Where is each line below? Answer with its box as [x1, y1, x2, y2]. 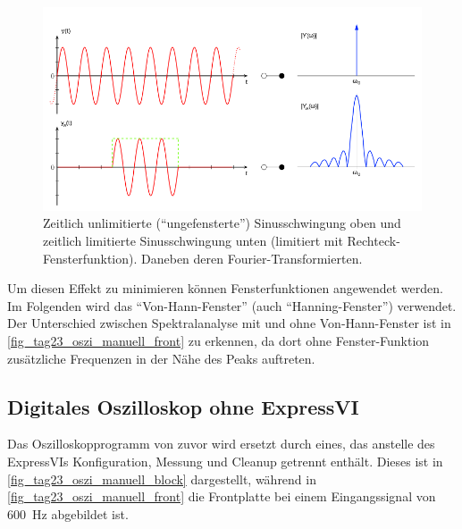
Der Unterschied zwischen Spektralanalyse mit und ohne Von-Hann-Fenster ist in [7, 314, 451, 332]
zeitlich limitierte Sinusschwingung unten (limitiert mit [43, 231, 343, 250]
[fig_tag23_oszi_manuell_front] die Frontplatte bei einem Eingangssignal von [7, 487, 436, 506]
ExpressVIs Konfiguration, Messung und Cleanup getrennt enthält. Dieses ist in [7, 452, 443, 471]
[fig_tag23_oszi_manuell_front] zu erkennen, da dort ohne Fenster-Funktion [7, 332, 430, 350]
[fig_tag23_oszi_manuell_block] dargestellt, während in [7, 469, 316, 488]
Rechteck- [347, 231, 400, 250]
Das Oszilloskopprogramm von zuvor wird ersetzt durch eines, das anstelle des [7, 434, 435, 453]
